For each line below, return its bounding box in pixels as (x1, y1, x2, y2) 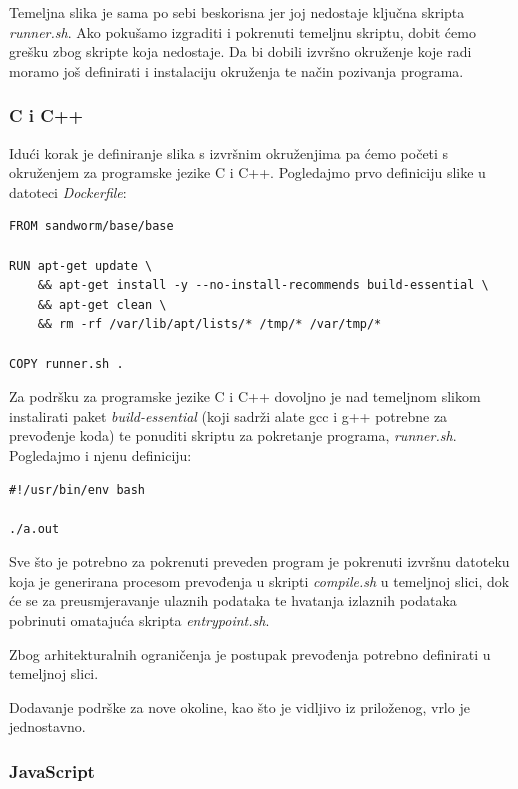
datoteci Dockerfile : (9, 181, 127, 202)
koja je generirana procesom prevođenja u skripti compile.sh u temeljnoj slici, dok (9, 570, 510, 591)
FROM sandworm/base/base (9, 219, 174, 234)
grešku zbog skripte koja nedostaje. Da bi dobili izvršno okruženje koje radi (9, 41, 472, 62)
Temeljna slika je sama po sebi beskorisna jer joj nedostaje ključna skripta (9, 2, 465, 22)
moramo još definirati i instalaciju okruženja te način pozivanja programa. (9, 60, 464, 81)
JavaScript (9, 758, 95, 783)
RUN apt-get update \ (9, 258, 153, 273)
